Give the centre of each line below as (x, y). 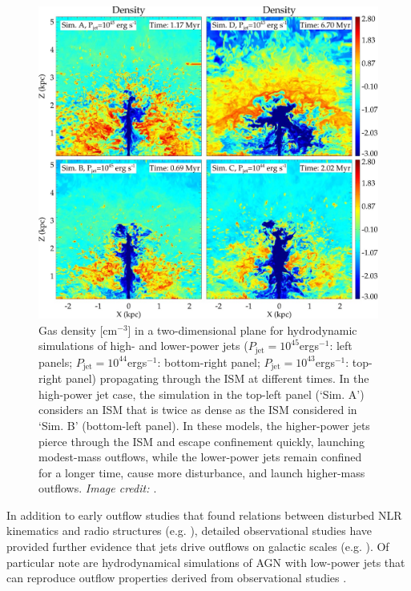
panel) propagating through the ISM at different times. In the (217, 378)
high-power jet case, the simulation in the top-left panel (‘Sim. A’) (201, 394)
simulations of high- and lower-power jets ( (143, 346)
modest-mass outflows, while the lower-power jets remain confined (200, 457)
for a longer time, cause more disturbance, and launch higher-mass (202, 472)
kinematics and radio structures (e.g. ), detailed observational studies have (189, 531)
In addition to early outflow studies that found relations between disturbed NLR (204, 515)
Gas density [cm (78, 330)
